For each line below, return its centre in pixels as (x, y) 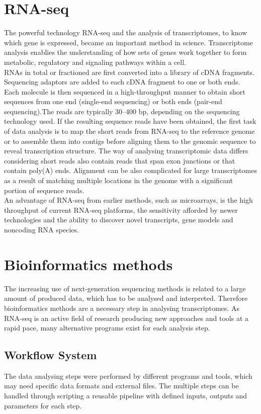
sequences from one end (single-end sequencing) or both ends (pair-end (113, 101)
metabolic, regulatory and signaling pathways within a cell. (95, 62)
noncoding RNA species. (41, 229)
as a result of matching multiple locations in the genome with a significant (118, 180)
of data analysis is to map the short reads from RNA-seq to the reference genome (129, 131)
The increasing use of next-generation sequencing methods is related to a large (125, 288)
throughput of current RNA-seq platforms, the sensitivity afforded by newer (121, 210)
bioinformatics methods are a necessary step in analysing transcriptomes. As (122, 308)
